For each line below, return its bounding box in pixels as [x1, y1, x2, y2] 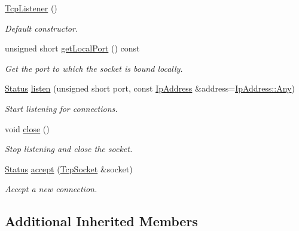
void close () [5, 122, 50, 135]
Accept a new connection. [5, 183, 97, 195]
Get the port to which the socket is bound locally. [5, 62, 183, 74]
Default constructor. [5, 22, 78, 34]
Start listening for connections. [5, 102, 118, 114]
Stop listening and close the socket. [5, 142, 133, 155]
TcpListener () [5, 2, 57, 14]
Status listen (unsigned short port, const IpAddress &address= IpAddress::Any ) [5, 82, 295, 95]
